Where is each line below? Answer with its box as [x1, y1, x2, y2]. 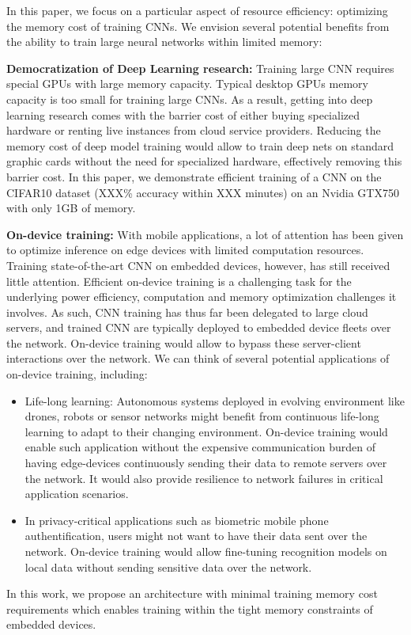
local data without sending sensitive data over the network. [25, 558, 312, 575]
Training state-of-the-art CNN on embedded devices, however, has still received [6, 257, 390, 273]
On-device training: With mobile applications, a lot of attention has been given [6, 226, 404, 242]
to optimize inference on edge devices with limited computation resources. [6, 241, 364, 258]
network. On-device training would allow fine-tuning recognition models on [25, 543, 387, 559]
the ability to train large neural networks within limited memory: [6, 33, 322, 50]
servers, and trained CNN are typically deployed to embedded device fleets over [6, 319, 391, 336]
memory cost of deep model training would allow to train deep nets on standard [6, 137, 394, 154]
